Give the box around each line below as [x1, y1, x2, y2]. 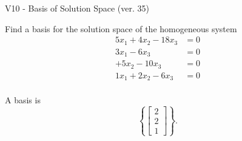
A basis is [5, 94, 41, 106]
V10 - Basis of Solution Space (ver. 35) [5, 2, 149, 14]
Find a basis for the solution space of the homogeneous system [5, 22, 237, 35]
